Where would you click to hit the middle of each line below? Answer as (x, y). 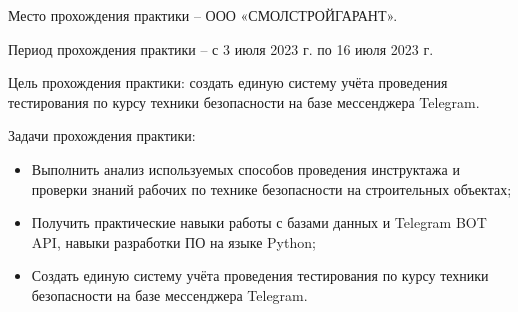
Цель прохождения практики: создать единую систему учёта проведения (228, 82)
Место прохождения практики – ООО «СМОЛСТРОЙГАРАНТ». (203, 15)
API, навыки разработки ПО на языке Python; (173, 241)
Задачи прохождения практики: (102, 135)
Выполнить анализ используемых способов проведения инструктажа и (245, 168)
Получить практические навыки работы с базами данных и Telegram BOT (259, 222)
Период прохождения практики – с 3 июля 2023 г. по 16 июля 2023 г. (221, 48)
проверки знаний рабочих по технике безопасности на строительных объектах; (271, 188)
